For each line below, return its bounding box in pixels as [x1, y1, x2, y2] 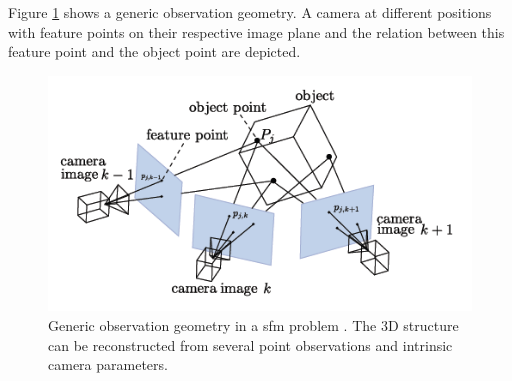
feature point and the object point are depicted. [8, 41, 301, 62]
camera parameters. [48, 354, 168, 375]
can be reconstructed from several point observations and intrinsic [48, 334, 453, 355]
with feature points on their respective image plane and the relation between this [8, 21, 505, 42]
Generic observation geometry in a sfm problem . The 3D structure [48, 315, 459, 336]
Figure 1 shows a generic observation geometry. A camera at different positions [8, 2, 492, 22]
